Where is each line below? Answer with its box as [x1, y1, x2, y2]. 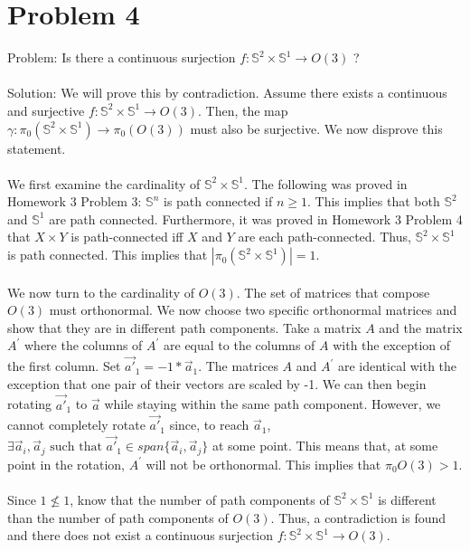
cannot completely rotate [7, 415, 146, 434]
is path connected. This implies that [7, 245, 208, 264]
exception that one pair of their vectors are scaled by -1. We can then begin [7, 374, 427, 393]
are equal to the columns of [164, 336, 315, 355]
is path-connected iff [70, 227, 183, 246]
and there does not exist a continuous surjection [7, 526, 273, 545]
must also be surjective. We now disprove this [190, 119, 443, 138]
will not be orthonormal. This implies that [146, 454, 381, 473]
